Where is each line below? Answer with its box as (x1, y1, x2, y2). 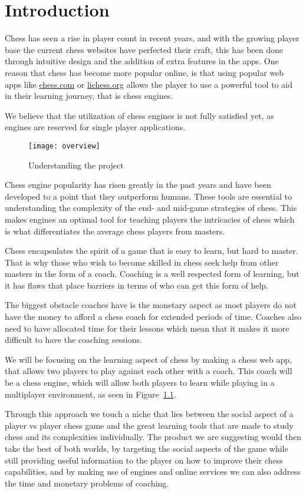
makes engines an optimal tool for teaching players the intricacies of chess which (5, 213, 295, 225)
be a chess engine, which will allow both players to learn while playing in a (5, 376, 275, 389)
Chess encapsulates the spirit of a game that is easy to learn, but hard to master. (5, 244, 298, 257)
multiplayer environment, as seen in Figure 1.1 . (5, 388, 176, 400)
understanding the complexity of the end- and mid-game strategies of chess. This (5, 201, 297, 214)
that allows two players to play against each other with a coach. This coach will (5, 365, 292, 377)
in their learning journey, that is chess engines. (5, 90, 173, 102)
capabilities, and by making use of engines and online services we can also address (5, 465, 301, 478)
